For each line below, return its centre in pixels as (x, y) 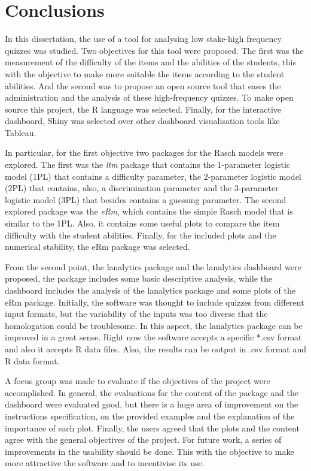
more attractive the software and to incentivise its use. (105, 463)
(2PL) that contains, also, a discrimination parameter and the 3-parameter (142, 188)
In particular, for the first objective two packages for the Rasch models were (144, 153)
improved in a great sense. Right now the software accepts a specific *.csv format (153, 337)
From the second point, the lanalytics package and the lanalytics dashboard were (153, 266)
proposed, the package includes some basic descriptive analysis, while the (139, 278)
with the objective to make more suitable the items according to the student (145, 73)
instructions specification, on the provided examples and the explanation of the (150, 416)
